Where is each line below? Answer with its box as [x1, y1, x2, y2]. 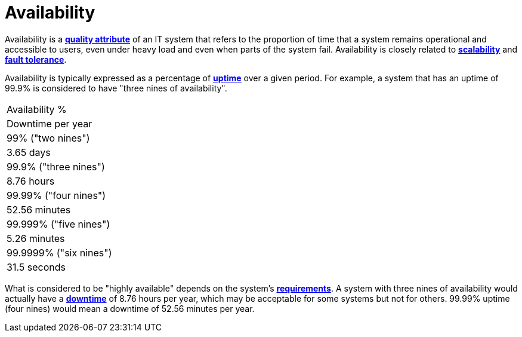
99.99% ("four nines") [7, 189, 106, 201]
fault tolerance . [5, 54, 67, 65]
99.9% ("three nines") [7, 160, 105, 173]
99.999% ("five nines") [7, 217, 110, 230]
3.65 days [7, 146, 51, 158]
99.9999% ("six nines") [7, 246, 112, 259]
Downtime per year [7, 117, 92, 130]
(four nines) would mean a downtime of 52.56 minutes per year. [5, 303, 255, 314]
